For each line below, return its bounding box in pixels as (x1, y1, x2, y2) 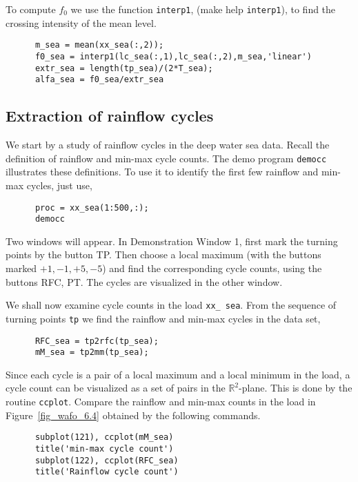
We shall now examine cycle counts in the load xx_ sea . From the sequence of (6, 298, 337, 312)
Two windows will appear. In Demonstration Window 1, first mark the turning (6, 233, 338, 248)
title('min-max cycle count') (34, 443, 174, 454)
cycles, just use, (26, 177, 92, 192)
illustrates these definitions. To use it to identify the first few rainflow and (6, 164, 319, 179)
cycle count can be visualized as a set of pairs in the (6, 380, 226, 395)
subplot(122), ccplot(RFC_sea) (34, 455, 179, 465)
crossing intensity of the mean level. (6, 15, 157, 30)
